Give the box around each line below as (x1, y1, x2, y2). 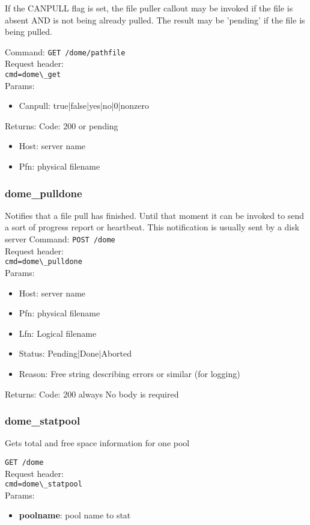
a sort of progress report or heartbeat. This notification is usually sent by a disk (5, 221, 300, 233)
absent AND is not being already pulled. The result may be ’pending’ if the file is (5, 13, 305, 26)
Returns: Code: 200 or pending (5, 119, 118, 132)
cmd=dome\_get (5, 70, 61, 79)
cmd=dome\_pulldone (5, 257, 82, 266)
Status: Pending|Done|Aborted (19, 347, 132, 360)
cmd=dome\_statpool (5, 480, 82, 489)
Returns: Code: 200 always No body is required (5, 387, 179, 400)
